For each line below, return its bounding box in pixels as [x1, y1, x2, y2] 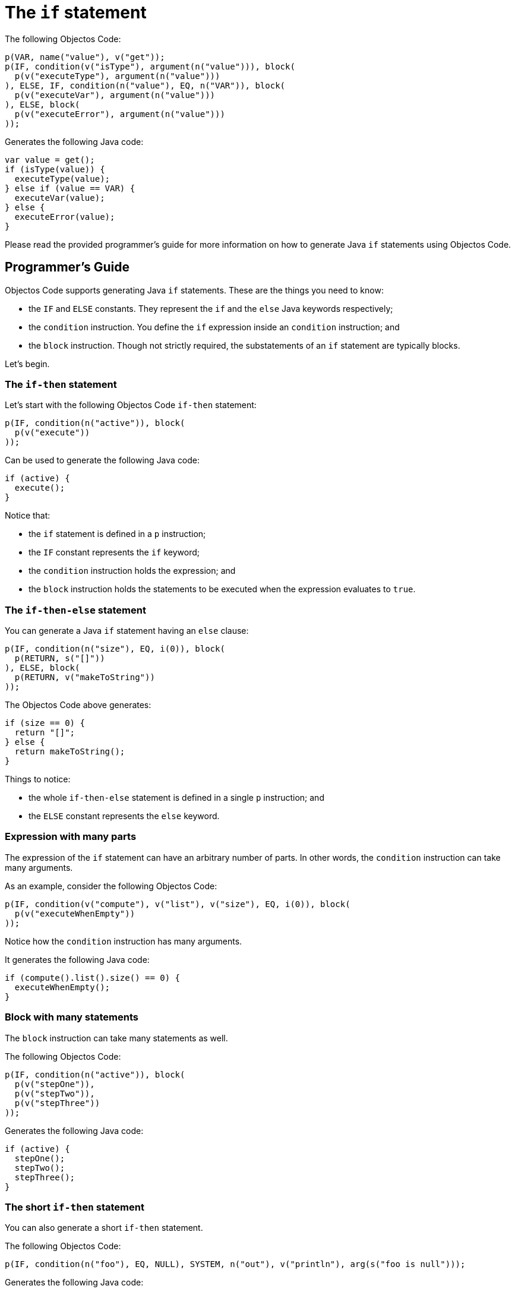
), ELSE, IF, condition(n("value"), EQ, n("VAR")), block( [5, 80, 286, 90]
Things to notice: [5, 774, 71, 785]
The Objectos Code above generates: [5, 700, 151, 710]
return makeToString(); [14, 747, 125, 757]
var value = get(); [5, 154, 95, 165]
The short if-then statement [5, 1201, 144, 1213]
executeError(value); [14, 211, 115, 222]
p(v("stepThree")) [14, 1098, 100, 1108]
